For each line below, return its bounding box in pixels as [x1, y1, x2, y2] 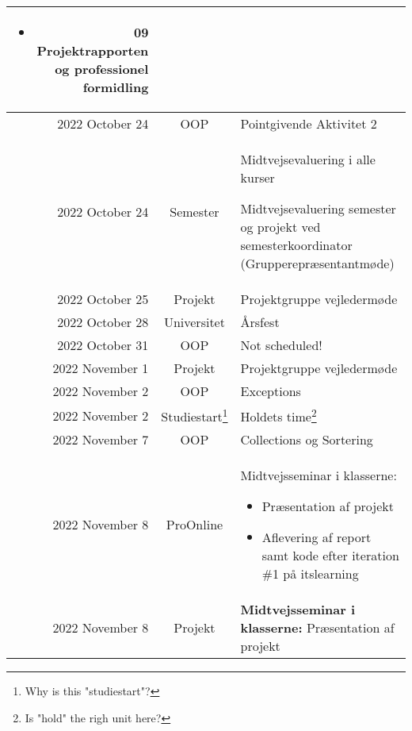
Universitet [163, 313, 225, 331]
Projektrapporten [36, 41, 149, 60]
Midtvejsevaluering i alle [240, 150, 376, 168]
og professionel [55, 60, 149, 78]
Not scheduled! [240, 336, 322, 354]
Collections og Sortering [240, 430, 373, 449]
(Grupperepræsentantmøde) [240, 254, 395, 272]
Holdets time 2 [240, 405, 317, 426]
